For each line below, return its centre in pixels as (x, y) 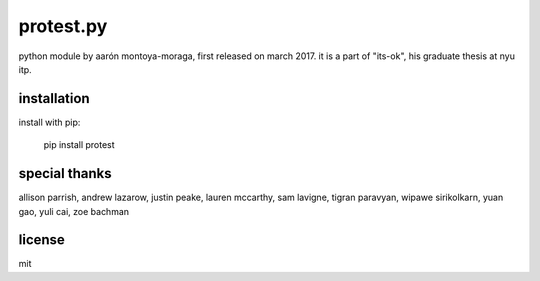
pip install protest (79, 145)
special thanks (65, 173)
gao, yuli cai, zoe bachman (74, 211)
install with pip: (49, 122)
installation (54, 98)
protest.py (63, 26)
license (41, 240)
